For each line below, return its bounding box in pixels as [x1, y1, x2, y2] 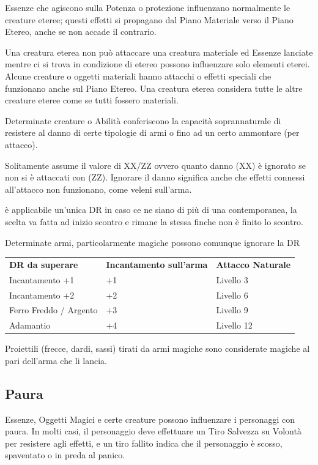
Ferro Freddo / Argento [9, 303, 98, 316]
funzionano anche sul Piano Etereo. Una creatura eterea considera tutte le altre [5, 81, 303, 94]
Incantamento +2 [9, 288, 75, 301]
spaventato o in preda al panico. [5, 448, 125, 461]
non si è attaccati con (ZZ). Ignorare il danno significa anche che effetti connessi [5, 171, 305, 184]
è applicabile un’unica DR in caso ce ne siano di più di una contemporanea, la [5, 203, 297, 216]
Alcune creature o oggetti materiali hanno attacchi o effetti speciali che [5, 69, 272, 82]
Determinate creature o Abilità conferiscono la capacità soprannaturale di [5, 114, 281, 127]
